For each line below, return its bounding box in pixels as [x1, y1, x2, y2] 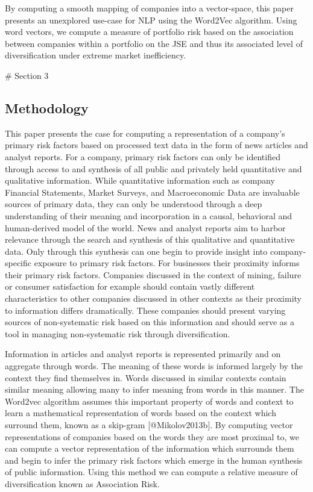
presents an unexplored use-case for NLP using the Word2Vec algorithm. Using [5, 13, 297, 26]
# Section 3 [5, 69, 49, 81]
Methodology [5, 98, 89, 117]
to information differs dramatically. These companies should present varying [5, 304, 286, 316]
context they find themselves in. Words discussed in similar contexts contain [5, 371, 286, 384]
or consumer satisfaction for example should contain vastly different [5, 280, 255, 293]
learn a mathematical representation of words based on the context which [5, 406, 276, 419]
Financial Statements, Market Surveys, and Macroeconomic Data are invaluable [5, 185, 300, 198]
